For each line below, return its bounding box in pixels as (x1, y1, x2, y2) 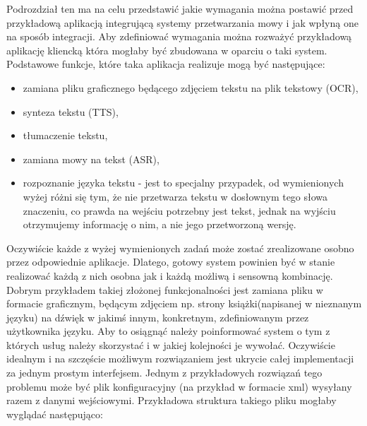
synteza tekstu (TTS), (23, 104, 119, 119)
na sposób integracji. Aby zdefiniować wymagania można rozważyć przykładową (6, 29, 352, 44)
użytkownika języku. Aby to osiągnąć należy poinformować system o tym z (6, 324, 330, 338)
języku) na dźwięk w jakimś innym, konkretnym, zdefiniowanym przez (6, 309, 309, 324)
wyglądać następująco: (6, 406, 103, 421)
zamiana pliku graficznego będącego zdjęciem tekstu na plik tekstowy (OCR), (23, 80, 359, 95)
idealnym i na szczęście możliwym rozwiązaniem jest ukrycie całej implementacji (6, 351, 354, 366)
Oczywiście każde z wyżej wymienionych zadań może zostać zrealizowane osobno (6, 240, 354, 255)
